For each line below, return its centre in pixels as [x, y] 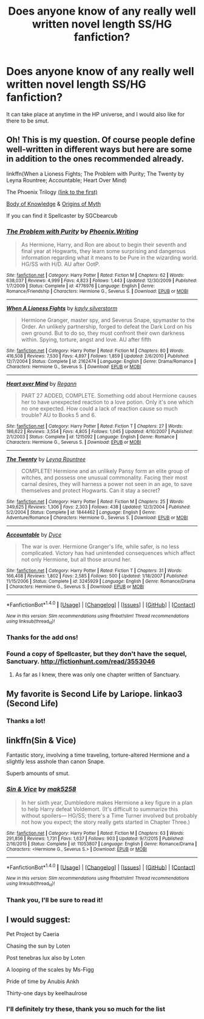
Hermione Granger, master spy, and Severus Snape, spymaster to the [108, 320]
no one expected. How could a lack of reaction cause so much [99, 409]
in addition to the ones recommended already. [95, 159]
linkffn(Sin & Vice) [41, 740]
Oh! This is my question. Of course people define [101, 140]
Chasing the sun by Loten [39, 946]
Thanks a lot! [26, 721]
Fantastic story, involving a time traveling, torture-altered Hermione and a [98, 755]
